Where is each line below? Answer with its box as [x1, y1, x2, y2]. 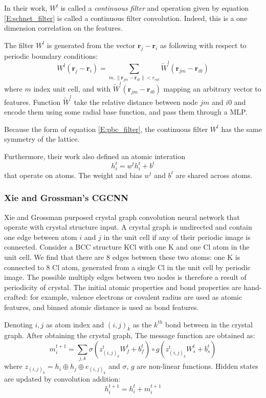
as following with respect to [160, 39, 247, 50]
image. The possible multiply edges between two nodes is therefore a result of [4, 272, 247, 282]
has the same [221, 123, 262, 134]
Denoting [4, 319, 33, 329]
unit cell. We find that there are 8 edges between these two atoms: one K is [4, 252, 240, 262]
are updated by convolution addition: [4, 373, 121, 384]
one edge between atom [4, 231, 77, 242]
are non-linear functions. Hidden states [137, 361, 258, 371]
